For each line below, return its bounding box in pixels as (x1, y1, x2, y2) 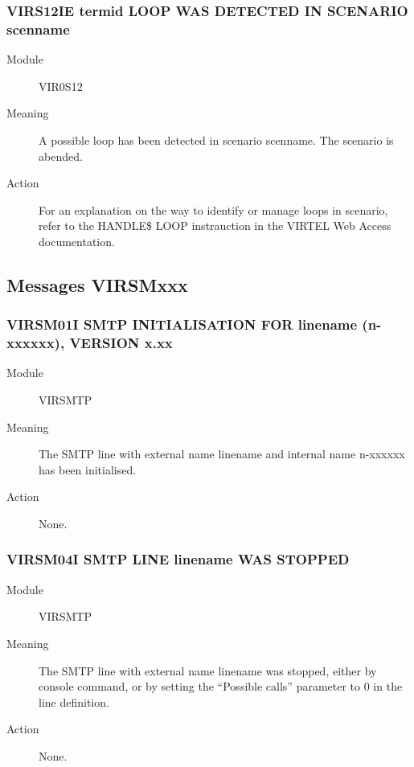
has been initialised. (39, 461, 137, 478)
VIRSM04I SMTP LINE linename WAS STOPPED (6, 549, 350, 569)
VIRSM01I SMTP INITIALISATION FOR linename (6, 314, 358, 334)
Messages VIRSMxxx (6, 272, 188, 297)
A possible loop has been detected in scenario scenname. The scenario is (39, 131, 394, 148)
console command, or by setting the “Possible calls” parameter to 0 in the (39, 678, 403, 695)
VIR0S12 (39, 77, 83, 94)
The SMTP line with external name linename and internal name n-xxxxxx (39, 445, 405, 462)
